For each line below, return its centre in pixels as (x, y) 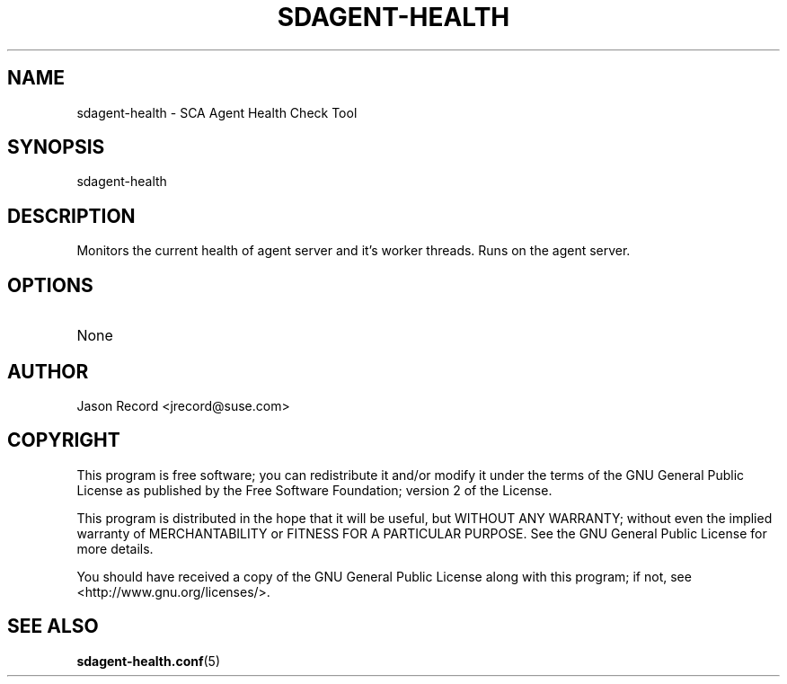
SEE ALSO (53, 626)
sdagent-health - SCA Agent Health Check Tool (217, 112)
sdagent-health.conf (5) (149, 661)
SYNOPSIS (56, 147)
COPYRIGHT (64, 440)
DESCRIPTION (71, 216)
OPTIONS (50, 285)
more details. (115, 548)
